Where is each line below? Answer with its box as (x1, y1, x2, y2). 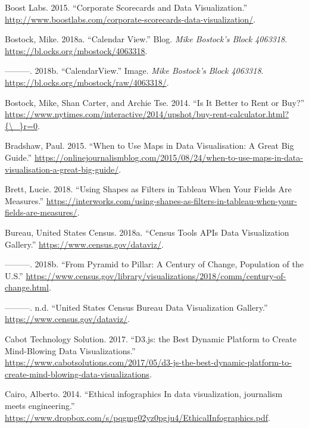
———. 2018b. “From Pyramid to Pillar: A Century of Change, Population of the (5, 258, 304, 270)
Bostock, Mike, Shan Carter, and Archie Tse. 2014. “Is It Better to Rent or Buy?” (5, 96, 305, 108)
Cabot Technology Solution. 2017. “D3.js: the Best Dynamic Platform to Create (5, 333, 296, 345)
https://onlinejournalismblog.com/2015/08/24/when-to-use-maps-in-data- (34, 151, 303, 163)
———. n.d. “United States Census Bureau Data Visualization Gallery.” (5, 301, 268, 313)
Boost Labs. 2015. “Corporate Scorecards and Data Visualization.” (5, 1, 248, 13)
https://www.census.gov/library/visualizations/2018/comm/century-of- (26, 269, 286, 282)
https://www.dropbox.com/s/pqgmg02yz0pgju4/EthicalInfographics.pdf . (5, 411, 270, 423)
